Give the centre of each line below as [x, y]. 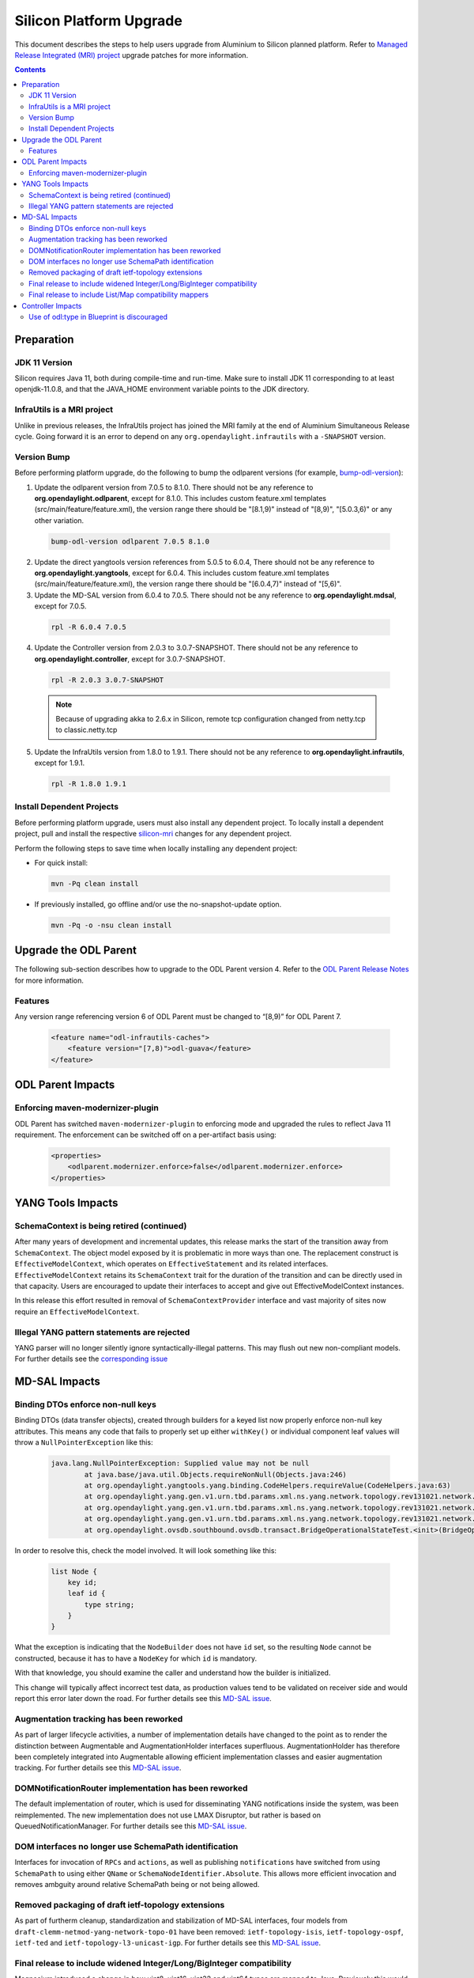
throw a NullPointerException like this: [84, 1442]
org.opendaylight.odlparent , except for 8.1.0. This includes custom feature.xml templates [181, 498]
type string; [109, 1605]
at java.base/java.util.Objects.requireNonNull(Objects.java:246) [216, 1474]
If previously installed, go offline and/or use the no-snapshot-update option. [158, 904]
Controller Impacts [52, 305]
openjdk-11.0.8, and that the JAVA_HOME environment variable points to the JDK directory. [162, 389]
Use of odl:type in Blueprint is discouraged [98, 316]
